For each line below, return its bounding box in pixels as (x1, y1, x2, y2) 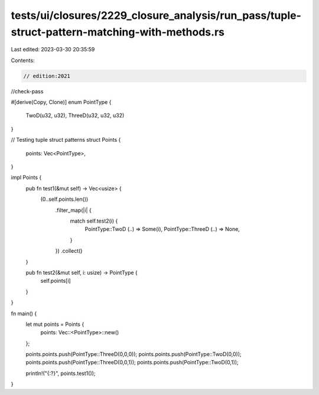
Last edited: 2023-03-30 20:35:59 (11, 46, 95, 53)
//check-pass (11, 87, 44, 94)
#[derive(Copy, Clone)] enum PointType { (11, 99, 112, 106)
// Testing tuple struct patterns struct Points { (11, 136, 121, 143)
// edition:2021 (23, 73, 71, 79)
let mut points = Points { (25, 321, 84, 328)
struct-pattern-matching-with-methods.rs (11, 25, 224, 38)
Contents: (11, 57, 35, 64)
